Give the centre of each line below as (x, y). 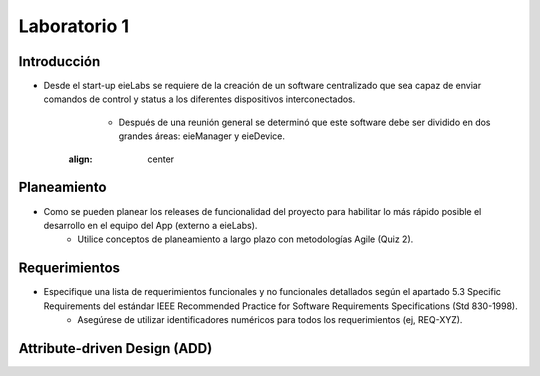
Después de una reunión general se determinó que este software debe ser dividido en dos (304, 122)
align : (80, 159)
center (161, 159)
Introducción (59, 61)
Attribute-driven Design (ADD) (115, 348)
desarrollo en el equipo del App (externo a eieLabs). (150, 225)
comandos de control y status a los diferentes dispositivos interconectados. (199, 99)
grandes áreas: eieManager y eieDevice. (201, 136)
